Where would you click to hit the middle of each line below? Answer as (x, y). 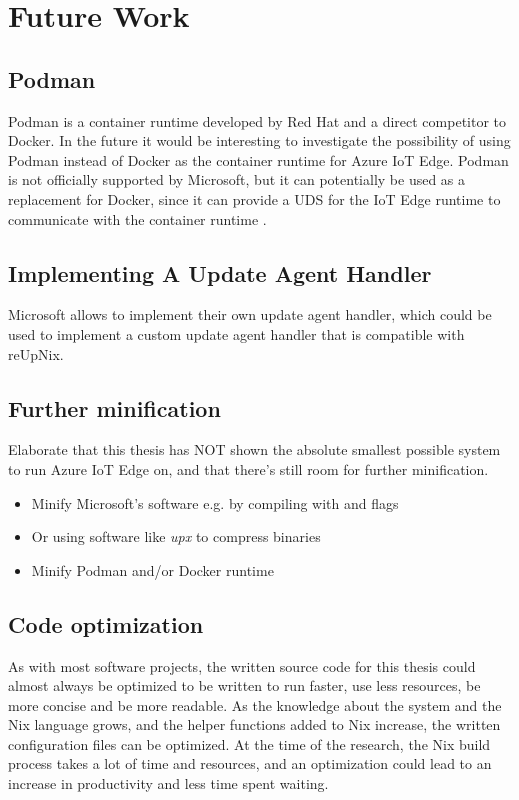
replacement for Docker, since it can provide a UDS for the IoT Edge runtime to (254, 198)
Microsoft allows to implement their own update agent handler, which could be (250, 314)
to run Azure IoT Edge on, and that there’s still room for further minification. (248, 468)
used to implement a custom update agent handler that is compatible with (236, 333)
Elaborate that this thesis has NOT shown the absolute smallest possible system (254, 449)
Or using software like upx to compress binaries (176, 536)
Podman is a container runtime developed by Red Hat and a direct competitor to (257, 120)
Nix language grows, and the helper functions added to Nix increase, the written (254, 724)
